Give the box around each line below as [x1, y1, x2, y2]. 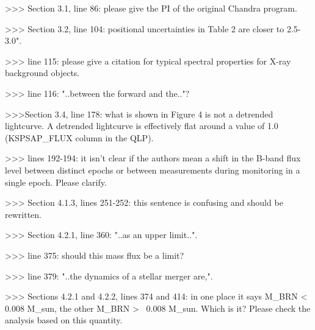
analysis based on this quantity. [5, 314, 123, 326]
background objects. [5, 66, 80, 79]
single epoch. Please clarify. [5, 175, 107, 188]
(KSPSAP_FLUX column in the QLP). [5, 131, 154, 144]
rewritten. [5, 208, 42, 220]
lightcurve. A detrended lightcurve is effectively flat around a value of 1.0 [5, 119, 278, 132]
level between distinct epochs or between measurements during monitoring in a [5, 163, 300, 176]
